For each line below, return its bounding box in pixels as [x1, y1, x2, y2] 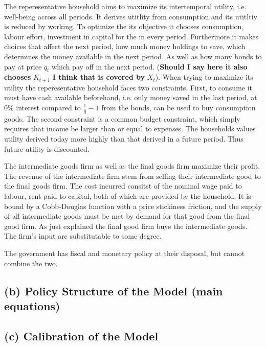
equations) [4, 297, 60, 313]
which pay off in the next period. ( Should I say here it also [52, 61, 248, 72]
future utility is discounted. [4, 143, 90, 154]
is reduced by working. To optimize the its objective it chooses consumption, [4, 21, 244, 32]
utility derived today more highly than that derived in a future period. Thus [4, 133, 243, 144]
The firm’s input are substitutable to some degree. [4, 230, 162, 241]
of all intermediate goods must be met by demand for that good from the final [4, 211, 250, 221]
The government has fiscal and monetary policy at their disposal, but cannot [4, 247, 245, 258]
